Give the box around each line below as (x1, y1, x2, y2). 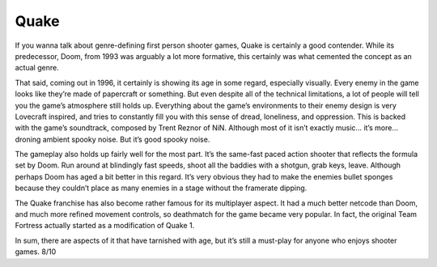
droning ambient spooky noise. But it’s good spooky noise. (15, 134, 210, 144)
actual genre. (15, 63, 60, 73)
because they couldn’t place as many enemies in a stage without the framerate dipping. (15, 183, 308, 193)
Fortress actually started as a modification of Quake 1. (15, 221, 195, 231)
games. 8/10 (15, 247, 57, 256)
